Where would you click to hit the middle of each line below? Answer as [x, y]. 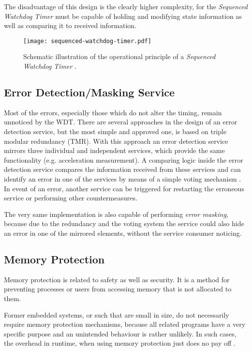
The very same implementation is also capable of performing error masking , [116, 214]
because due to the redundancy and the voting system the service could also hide [124, 223]
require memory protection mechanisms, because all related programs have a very [125, 324]
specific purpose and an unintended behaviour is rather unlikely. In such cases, [120, 333]
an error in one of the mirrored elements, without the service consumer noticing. [123, 233]
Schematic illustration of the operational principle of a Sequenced [119, 56]
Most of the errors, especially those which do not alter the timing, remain [113, 112]
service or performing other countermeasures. [71, 198]
